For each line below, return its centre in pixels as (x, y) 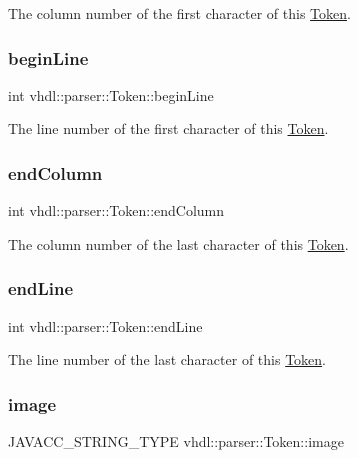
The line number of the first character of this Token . (168, 128)
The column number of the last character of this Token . (178, 243)
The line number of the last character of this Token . (167, 359)
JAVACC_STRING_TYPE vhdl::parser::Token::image (176, 441)
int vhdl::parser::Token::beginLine (111, 94)
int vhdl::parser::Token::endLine (105, 325)
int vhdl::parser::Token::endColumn (116, 210)
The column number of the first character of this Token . (179, 13)
